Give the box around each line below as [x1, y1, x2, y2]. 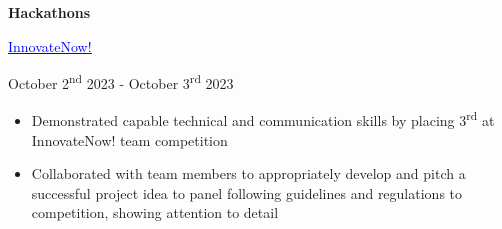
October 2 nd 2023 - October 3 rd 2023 [8, 70, 234, 93]
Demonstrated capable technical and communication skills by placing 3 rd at [31, 107, 495, 131]
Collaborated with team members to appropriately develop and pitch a [31, 163, 466, 184]
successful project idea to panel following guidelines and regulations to [31, 182, 463, 203]
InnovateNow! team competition [31, 129, 228, 150]
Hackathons [8, 2, 91, 22]
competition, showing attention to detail [31, 202, 279, 223]
